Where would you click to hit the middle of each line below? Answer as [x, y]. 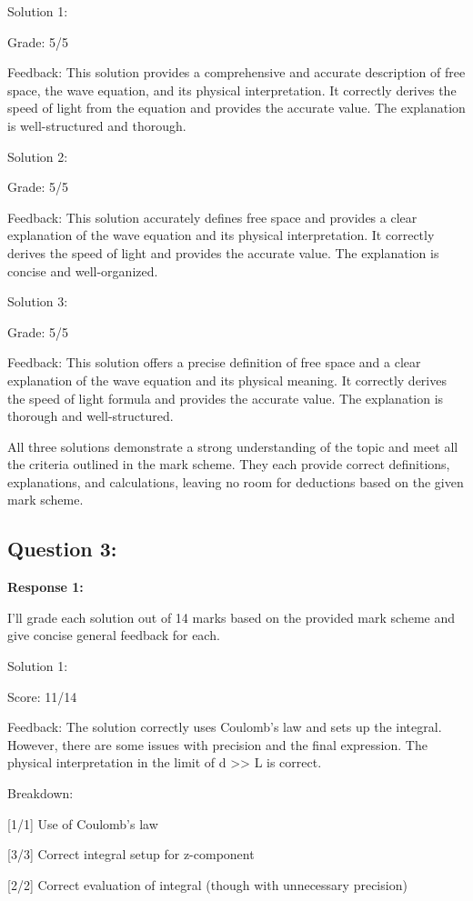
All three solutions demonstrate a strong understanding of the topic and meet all [233, 446]
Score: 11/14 [42, 696]
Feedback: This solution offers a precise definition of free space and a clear [214, 362]
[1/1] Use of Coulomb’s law [83, 823]
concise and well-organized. [83, 270]
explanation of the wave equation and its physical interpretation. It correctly [221, 235]
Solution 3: [38, 301]
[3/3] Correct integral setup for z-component [131, 854]
